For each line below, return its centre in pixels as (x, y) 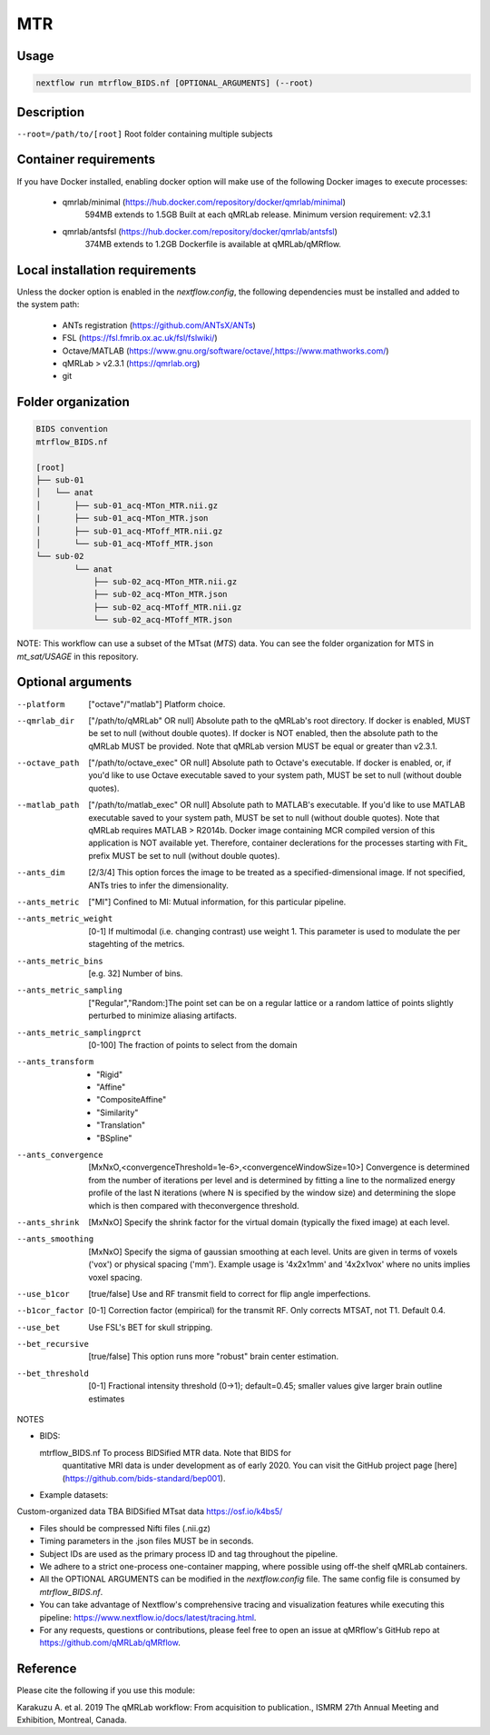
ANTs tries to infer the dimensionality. (158, 885)
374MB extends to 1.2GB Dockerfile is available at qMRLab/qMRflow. (213, 244)
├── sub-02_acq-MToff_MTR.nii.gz (167, 607)
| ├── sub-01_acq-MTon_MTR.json (122, 519)
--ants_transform (55, 1062)
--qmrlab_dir (46, 721)
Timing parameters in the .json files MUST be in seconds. (147, 1541)
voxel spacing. (115, 1277)
